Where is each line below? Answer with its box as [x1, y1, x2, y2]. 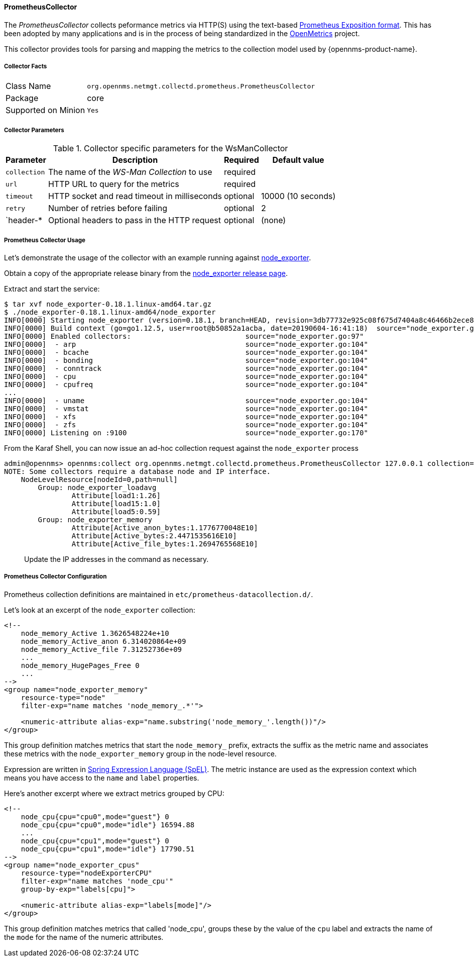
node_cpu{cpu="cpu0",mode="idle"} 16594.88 [21, 820, 195, 829]
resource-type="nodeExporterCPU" [21, 869, 153, 877]
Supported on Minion [6, 105, 85, 116]
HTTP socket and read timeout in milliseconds [48, 191, 222, 202]
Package [6, 93, 39, 104]
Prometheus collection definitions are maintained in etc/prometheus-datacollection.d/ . [4, 590, 313, 599]
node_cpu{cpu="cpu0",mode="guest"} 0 [21, 812, 169, 821]
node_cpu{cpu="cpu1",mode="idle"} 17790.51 [21, 844, 195, 853]
